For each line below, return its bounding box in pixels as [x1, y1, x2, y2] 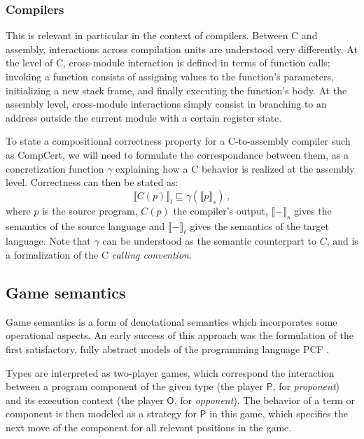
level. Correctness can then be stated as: [6, 175, 178, 189]
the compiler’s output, [173, 203, 268, 217]
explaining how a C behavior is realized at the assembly [115, 161, 355, 175]
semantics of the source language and [6, 218, 165, 233]
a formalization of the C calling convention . [6, 247, 192, 261]
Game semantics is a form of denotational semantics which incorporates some [6, 314, 337, 329]
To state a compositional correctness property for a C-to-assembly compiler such [6, 134, 351, 148]
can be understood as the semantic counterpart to [102, 233, 316, 248]
